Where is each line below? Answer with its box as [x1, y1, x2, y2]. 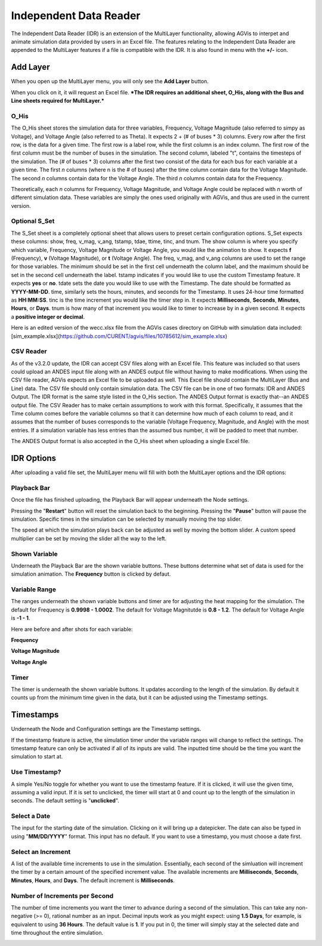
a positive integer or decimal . [11, 313, 85, 320]
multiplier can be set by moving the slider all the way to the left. [11, 535, 167, 542]
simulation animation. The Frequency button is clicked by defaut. [11, 570, 171, 578]
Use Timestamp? [11, 768, 61, 776]
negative [11, 913, 33, 920]
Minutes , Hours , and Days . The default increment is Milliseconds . [11, 877, 175, 884]
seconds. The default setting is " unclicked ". [11, 797, 119, 804]
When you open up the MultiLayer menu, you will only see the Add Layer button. [11, 78, 209, 85]
